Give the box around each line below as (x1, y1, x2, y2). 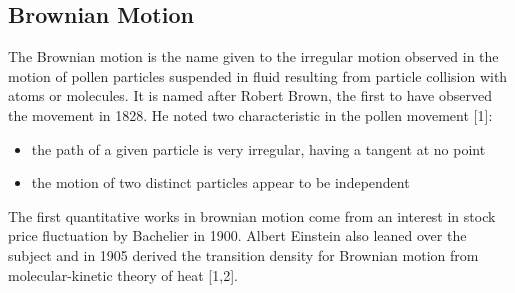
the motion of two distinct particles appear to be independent (31, 172, 410, 193)
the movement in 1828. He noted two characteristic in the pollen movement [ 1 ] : (8, 104, 493, 125)
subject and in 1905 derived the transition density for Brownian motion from (8, 244, 479, 265)
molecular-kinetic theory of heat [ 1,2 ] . (8, 264, 238, 285)
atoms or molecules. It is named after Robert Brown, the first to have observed (8, 85, 492, 106)
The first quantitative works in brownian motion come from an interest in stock (8, 205, 496, 226)
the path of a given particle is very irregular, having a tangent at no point (31, 138, 486, 159)
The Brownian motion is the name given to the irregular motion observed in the (8, 46, 499, 67)
